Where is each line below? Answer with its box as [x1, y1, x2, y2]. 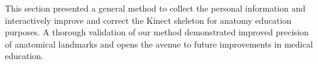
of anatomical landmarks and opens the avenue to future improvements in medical [5, 37, 313, 50]
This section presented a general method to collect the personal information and [5, 2, 306, 14]
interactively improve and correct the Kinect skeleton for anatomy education [5, 13, 292, 26]
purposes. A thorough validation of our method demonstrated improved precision [5, 26, 309, 38]
